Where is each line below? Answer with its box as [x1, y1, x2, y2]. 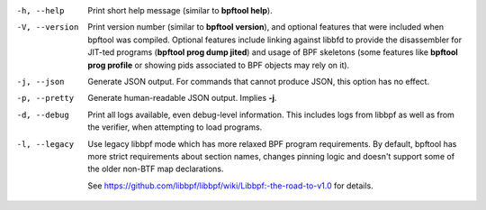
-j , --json [16, 77, 65, 87]
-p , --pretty [16, 93, 75, 104]
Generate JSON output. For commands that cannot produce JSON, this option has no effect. [87, 76, 430, 87]
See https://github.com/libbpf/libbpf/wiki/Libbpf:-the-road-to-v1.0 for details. [87, 180, 373, 191]
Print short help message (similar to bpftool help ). [87, 5, 274, 15]
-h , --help [16, 5, 65, 15]
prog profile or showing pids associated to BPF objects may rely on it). [87, 59, 350, 70]
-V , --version [16, 23, 79, 32]
